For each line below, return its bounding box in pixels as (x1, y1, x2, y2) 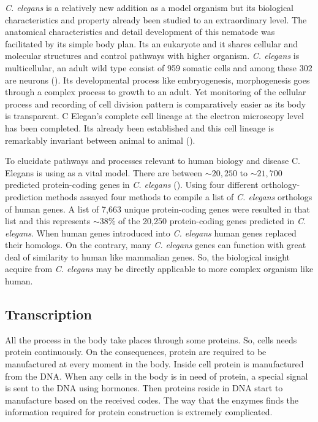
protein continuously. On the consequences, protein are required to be (5, 345, 267, 358)
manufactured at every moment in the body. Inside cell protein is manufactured (5, 358, 304, 370)
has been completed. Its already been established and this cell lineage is (5, 121, 274, 134)
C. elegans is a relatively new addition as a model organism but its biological (5, 1, 293, 14)
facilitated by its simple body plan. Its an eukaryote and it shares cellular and (5, 37, 298, 50)
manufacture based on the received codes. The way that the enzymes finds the (5, 393, 299, 406)
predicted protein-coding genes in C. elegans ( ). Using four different (5, 178, 259, 191)
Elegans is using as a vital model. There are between (5, 166, 203, 179)
